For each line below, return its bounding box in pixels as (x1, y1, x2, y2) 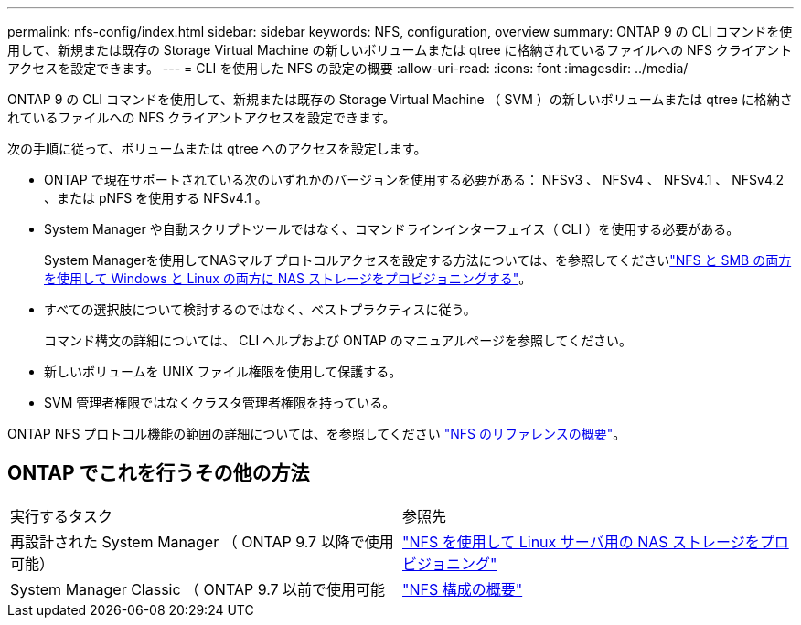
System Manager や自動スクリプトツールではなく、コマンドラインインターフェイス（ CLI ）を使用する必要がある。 (44, 221, 740, 237)
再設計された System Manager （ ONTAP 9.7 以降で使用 (10, 532, 394, 551)
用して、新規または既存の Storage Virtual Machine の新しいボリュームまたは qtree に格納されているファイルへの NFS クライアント (7, 42, 793, 58)
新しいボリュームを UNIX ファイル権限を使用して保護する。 (44, 364, 402, 379)
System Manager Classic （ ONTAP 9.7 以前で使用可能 (10, 579, 386, 599)
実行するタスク (10, 506, 113, 525)
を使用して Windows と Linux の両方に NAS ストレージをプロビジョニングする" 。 (44, 270, 532, 286)
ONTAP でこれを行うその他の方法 (7, 461, 310, 485)
